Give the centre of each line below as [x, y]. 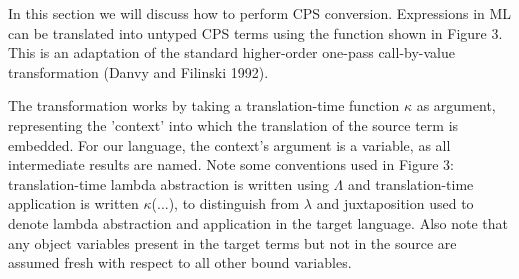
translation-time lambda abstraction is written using [168, 183]
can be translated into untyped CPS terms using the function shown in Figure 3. [255, 32]
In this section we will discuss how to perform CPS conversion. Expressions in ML [260, 13]
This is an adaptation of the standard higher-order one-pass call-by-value [232, 52]
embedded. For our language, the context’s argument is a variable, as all [229, 144]
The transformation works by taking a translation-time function [204, 105]
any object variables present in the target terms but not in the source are [232, 242]
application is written [73, 203]
